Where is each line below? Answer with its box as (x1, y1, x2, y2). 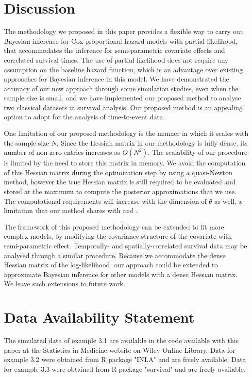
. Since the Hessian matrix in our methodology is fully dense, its (56, 137, 248, 148)
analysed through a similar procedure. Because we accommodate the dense (4, 250, 226, 260)
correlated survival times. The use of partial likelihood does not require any (4, 54, 229, 65)
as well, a (214, 196, 242, 206)
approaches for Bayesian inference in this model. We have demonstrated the (4, 74, 229, 84)
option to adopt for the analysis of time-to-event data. (4, 112, 165, 122)
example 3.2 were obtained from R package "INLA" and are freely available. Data (4, 354, 246, 364)
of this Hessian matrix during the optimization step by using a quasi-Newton (4, 167, 233, 177)
